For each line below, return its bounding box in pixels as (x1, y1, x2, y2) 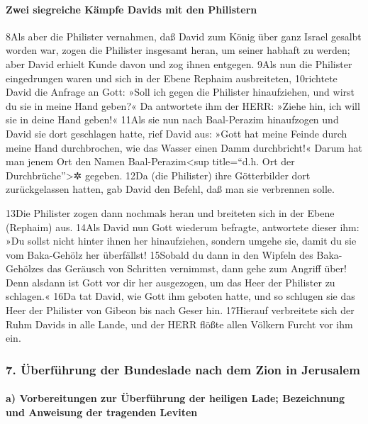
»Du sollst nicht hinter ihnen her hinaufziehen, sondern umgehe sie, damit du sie (6, 233, 357, 248)
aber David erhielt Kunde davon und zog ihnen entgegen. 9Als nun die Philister (6, 56, 352, 71)
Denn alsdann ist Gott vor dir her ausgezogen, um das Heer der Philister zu (6, 274, 335, 289)
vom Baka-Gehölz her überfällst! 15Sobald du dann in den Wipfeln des (6, 247, 313, 262)
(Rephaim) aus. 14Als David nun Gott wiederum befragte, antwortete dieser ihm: (6, 219, 359, 234)
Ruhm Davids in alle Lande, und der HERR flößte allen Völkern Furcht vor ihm (6, 316, 353, 331)
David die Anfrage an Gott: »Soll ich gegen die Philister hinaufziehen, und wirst (6, 84, 355, 99)
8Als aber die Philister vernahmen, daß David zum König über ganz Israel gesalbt (6, 28, 362, 43)
